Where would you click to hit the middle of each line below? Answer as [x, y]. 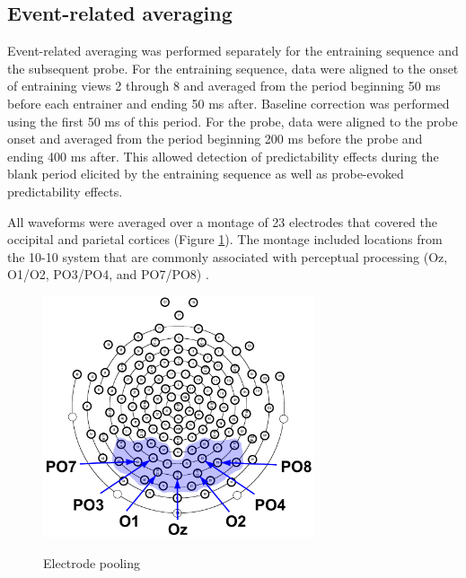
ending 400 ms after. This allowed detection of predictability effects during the [223, 156]
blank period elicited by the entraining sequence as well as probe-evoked [206, 174]
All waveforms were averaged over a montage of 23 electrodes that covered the [223, 221]
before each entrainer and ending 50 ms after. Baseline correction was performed [229, 103]
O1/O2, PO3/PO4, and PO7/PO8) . [108, 274]
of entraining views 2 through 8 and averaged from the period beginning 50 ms [224, 86]
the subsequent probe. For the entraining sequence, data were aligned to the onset [233, 68]
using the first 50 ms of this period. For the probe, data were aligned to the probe [233, 121]
